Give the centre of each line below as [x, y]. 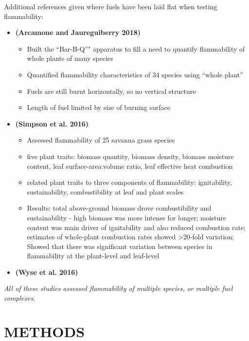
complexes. [20, 298]
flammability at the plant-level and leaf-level [93, 256]
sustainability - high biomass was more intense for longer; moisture [126, 217]
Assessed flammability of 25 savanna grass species [101, 140]
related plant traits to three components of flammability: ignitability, [130, 182]
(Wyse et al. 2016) [47, 272]
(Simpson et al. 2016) [52, 123]
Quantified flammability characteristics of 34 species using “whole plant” [135, 74]
